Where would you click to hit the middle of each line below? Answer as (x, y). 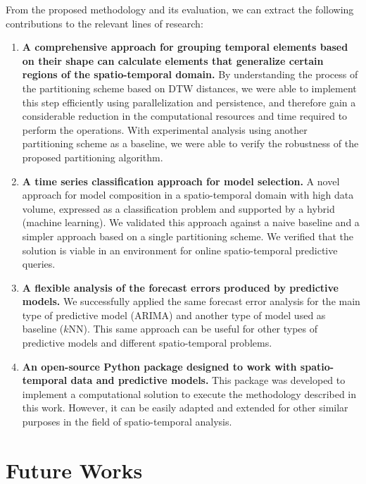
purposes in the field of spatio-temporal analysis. (127, 422)
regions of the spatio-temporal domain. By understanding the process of (190, 74)
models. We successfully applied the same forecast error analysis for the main (191, 301)
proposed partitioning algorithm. (93, 157)
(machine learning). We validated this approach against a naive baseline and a (191, 222)
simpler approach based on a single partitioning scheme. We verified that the (188, 236)
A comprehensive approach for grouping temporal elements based (185, 47)
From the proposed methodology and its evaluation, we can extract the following (180, 9)
